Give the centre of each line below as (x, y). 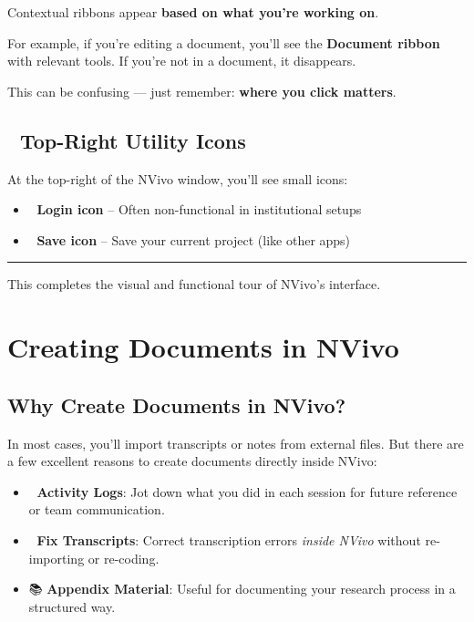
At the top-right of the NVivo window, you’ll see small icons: (178, 178)
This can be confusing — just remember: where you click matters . (202, 91)
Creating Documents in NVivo (203, 347)
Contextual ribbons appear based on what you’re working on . (193, 12)
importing (57, 558)
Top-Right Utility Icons (133, 140)
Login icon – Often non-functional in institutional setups (199, 209)
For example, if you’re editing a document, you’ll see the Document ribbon (224, 42)
